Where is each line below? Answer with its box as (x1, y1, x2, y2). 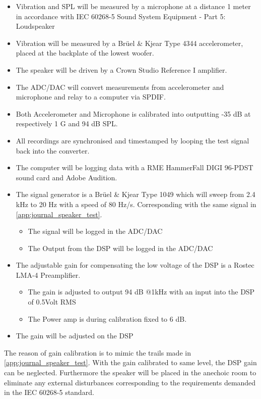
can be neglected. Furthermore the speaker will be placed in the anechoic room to (4, 367, 256, 378)
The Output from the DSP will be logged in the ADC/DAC (28, 242, 213, 253)
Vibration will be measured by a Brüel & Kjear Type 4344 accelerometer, (16, 37, 243, 48)
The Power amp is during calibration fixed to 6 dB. (28, 313, 187, 324)
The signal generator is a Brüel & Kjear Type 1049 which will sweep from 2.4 (16, 189, 255, 199)
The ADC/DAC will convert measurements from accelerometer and (16, 81, 224, 92)
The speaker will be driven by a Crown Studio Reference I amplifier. (16, 64, 227, 75)
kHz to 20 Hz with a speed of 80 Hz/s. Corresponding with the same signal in (16, 198, 256, 209)
